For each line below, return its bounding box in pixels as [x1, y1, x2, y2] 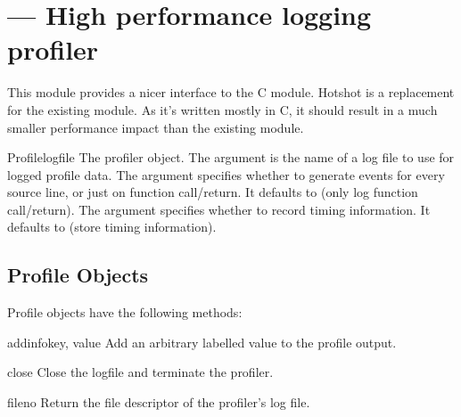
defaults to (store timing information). [7, 217, 217, 236]
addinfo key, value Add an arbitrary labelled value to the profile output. [7, 332, 397, 351]
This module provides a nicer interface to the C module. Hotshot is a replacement [7, 83, 455, 102]
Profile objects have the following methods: [7, 303, 243, 322]
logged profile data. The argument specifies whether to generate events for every [7, 165, 445, 184]
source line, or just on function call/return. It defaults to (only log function [7, 183, 418, 201]
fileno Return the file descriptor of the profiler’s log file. [7, 393, 310, 412]
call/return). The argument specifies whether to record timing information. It [7, 200, 431, 218]
